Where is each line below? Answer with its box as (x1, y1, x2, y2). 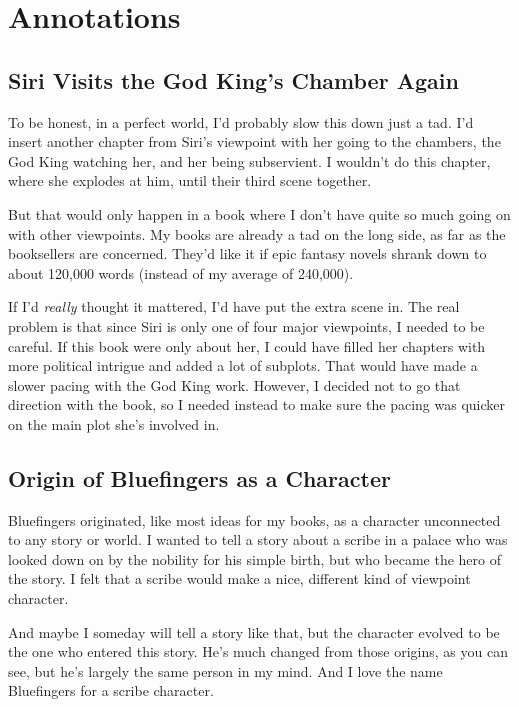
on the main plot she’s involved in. (8, 413, 220, 434)
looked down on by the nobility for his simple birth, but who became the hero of (8, 548, 502, 569)
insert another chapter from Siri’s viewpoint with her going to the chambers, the (8, 131, 501, 152)
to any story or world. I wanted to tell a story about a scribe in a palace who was (8, 529, 508, 550)
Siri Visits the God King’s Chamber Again (8, 64, 459, 95)
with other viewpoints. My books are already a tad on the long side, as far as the (8, 223, 506, 244)
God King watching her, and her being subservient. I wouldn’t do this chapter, (8, 150, 491, 171)
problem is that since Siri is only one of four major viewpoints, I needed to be (8, 315, 485, 336)
